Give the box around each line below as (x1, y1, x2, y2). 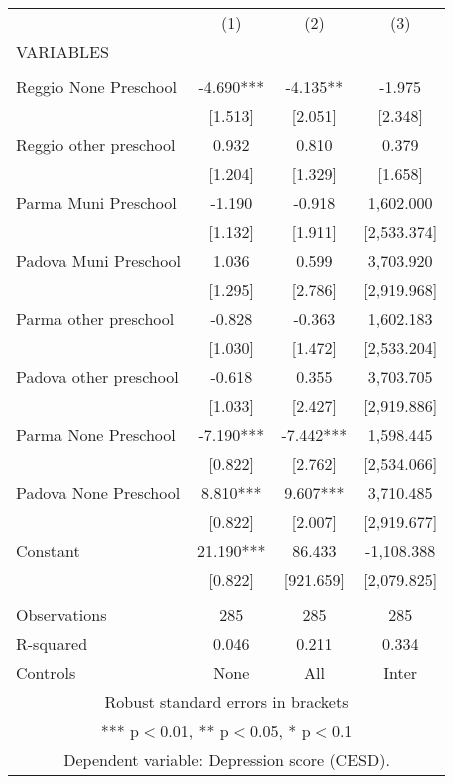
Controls (16, 661, 76, 684)
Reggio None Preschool (16, 75, 178, 98)
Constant (16, 539, 80, 562)
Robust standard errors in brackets (104, 690, 349, 713)
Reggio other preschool (16, 133, 176, 156)
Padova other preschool (16, 365, 179, 388)
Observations (16, 603, 107, 626)
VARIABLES (16, 40, 109, 63)
